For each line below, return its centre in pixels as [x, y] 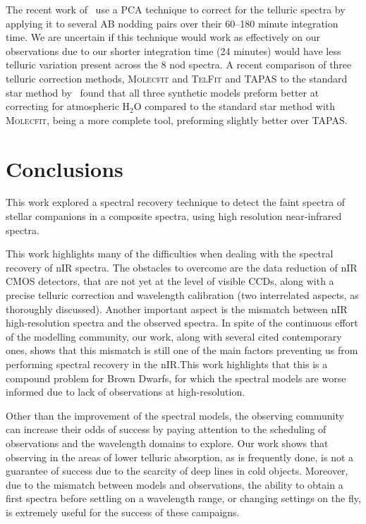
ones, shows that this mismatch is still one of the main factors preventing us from [182, 350]
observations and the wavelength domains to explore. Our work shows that [167, 443]
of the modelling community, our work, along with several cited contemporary [174, 336]
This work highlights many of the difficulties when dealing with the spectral [170, 254]
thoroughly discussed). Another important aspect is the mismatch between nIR [177, 309]
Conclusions [65, 168]
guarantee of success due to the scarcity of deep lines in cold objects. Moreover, [177, 471]
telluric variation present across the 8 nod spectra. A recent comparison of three [179, 65]
